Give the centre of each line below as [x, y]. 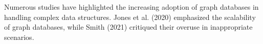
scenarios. [19, 37]
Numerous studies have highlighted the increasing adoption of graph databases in [131, 7]
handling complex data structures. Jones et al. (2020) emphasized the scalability [130, 17]
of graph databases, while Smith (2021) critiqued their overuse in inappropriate [128, 27]
